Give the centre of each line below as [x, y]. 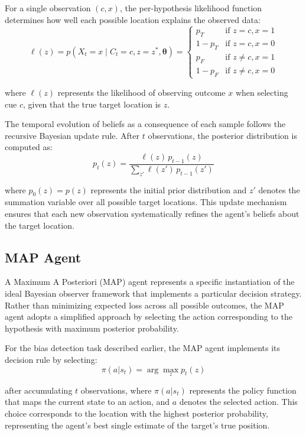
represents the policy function [243, 390]
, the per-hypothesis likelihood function [191, 8]
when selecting [262, 92]
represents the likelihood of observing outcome [141, 92]
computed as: [29, 147]
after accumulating [39, 390]
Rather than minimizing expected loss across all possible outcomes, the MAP [144, 305]
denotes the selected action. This [238, 402]
